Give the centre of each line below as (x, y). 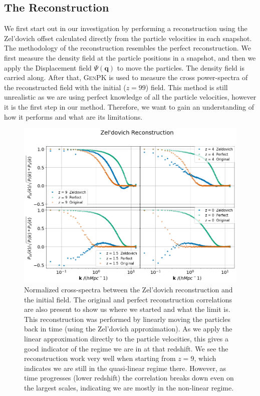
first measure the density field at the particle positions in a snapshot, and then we (130, 57)
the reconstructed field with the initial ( (65, 87)
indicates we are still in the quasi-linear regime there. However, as (125, 368)
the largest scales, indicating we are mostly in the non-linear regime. (129, 388)
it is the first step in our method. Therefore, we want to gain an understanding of (129, 106)
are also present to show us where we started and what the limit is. (127, 309)
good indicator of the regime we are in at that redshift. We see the (126, 348)
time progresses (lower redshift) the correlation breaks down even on (129, 378)
